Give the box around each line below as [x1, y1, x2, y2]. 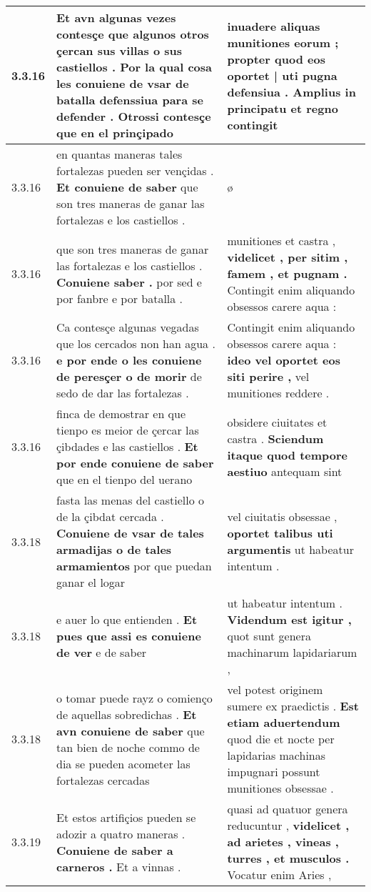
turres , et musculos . [227, 850, 350, 866]
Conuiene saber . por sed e [56, 273, 202, 290]
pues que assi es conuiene [56, 628, 201, 644]
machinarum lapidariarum [227, 644, 357, 660]
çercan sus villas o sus [56, 42, 182, 59]
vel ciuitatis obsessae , [227, 508, 337, 525]
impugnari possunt [227, 763, 320, 780]
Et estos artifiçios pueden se [56, 808, 196, 826]
